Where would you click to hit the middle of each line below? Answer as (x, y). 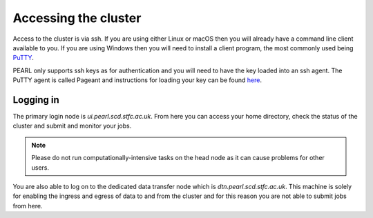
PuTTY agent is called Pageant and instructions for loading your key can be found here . (137, 80)
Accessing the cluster (77, 18)
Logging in (36, 100)
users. (40, 167)
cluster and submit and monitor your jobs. (72, 126)
